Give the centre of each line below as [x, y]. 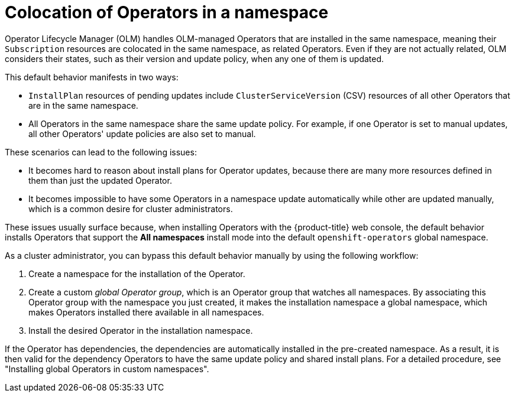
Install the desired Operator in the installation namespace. [141, 330]
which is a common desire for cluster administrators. [131, 209]
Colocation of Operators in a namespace [167, 12]
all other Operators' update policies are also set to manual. [142, 134]
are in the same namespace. [83, 105]
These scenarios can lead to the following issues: [101, 152]
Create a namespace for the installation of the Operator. [137, 274]
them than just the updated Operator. [100, 180]
